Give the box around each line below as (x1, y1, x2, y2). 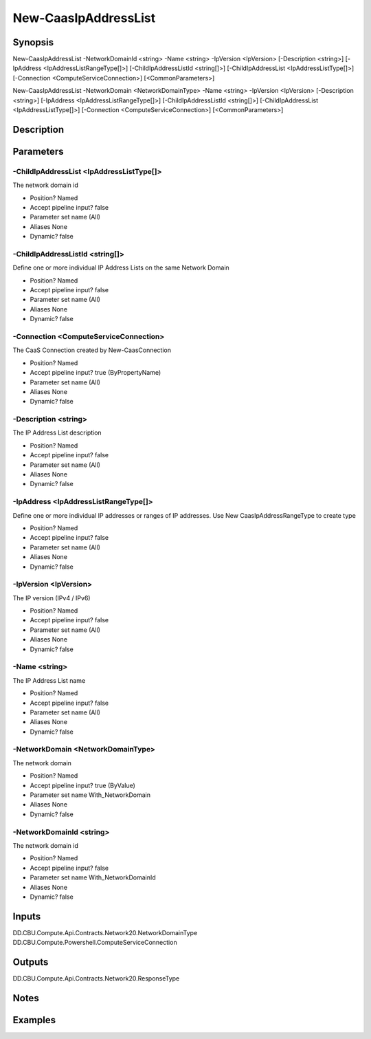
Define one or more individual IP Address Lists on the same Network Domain (12, 263, 229, 272)
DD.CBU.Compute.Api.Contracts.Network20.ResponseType (12, 974, 180, 983)
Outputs (12, 956, 49, 967)
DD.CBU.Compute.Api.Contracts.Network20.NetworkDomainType (12, 928, 198, 937)
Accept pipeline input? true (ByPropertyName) (30, 369, 161, 377)
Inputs (12, 910, 41, 922)
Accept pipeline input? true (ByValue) (30, 781, 135, 789)
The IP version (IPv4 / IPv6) (12, 593, 91, 602)
